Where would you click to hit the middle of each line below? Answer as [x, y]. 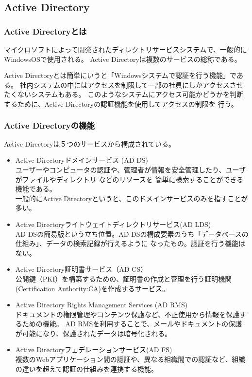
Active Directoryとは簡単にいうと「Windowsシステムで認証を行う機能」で [120, 75]
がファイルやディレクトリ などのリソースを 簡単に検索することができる [129, 179]
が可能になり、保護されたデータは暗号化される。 [93, 333]
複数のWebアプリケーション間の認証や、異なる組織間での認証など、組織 [130, 359]
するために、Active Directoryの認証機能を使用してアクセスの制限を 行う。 [121, 104]
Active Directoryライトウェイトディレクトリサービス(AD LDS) [113, 224]
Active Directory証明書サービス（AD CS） [81, 269]
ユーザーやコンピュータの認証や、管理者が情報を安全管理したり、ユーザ [131, 169]
